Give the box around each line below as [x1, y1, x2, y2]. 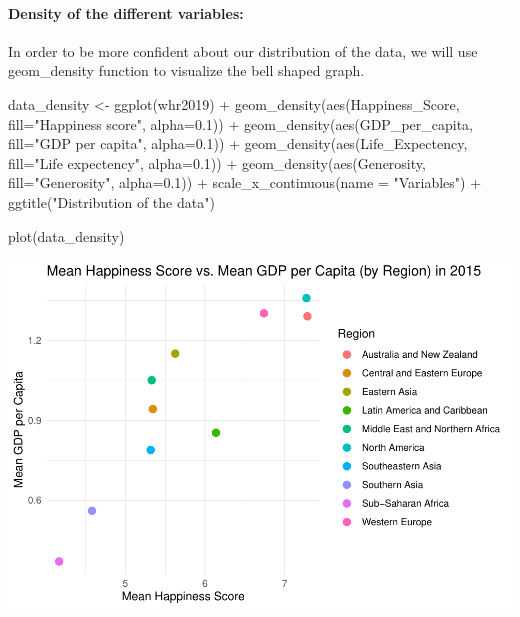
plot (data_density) [8, 225, 125, 246]
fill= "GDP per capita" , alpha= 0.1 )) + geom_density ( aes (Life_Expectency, [8, 133, 468, 154]
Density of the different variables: [8, 2, 244, 23]
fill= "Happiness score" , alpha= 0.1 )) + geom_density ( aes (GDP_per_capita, [8, 113, 473, 134]
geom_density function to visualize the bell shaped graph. [8, 60, 365, 81]
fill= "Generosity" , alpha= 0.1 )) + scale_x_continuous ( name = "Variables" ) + [8, 172, 482, 193]
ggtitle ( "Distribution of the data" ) [8, 191, 215, 212]
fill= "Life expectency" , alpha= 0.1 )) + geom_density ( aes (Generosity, [8, 152, 426, 173]
